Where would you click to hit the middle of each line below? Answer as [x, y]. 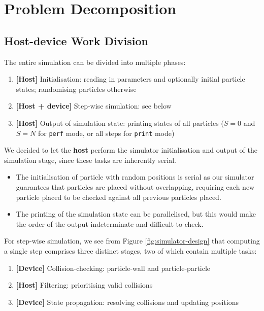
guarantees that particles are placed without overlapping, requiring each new [135, 186]
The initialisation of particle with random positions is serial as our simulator [135, 177]
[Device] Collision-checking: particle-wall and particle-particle [113, 268]
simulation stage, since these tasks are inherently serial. [90, 160]
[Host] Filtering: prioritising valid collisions [84, 285]
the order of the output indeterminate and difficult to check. [110, 223]
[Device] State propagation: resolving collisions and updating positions [127, 302]
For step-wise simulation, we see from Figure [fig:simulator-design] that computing [132, 241]
